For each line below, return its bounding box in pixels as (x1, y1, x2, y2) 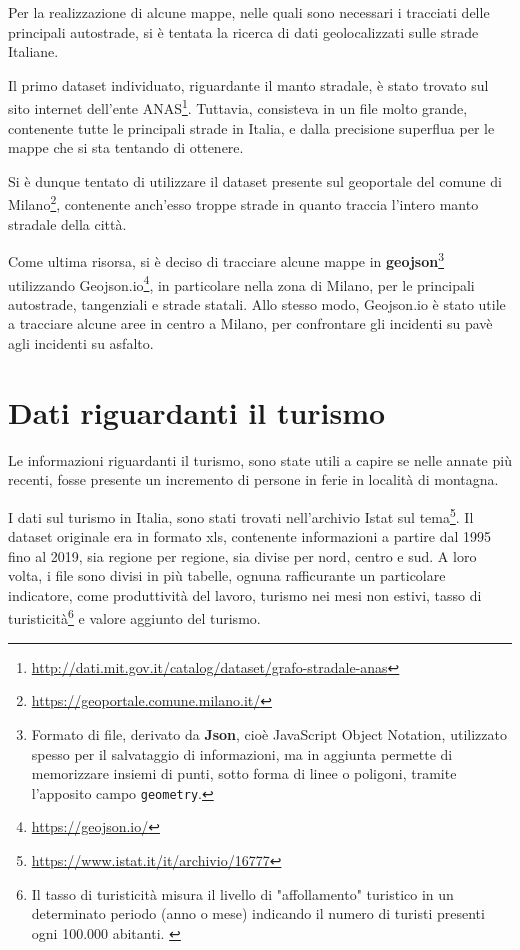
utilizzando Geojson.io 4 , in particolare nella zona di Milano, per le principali (8, 271, 475, 295)
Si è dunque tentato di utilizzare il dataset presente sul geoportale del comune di (8, 170, 502, 191)
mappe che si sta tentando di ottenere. (8, 137, 244, 158)
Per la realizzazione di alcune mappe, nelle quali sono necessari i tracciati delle (8, 2, 490, 22)
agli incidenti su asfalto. (8, 332, 154, 353)
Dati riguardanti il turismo (8, 391, 386, 432)
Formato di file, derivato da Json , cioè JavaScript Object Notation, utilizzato (31, 723, 507, 744)
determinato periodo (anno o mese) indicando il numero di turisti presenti (31, 903, 485, 924)
